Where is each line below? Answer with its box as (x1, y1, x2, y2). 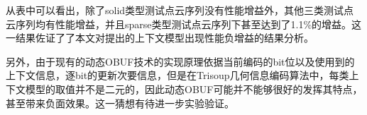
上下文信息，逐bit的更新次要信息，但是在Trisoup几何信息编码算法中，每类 (6, 68, 349, 83)
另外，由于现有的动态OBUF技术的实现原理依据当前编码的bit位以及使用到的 (6, 54, 355, 68)
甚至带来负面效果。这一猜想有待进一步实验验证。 (6, 95, 234, 110)
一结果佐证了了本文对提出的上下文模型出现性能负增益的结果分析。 (6, 30, 314, 45)
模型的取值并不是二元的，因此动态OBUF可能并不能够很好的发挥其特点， (25, 81, 363, 96)
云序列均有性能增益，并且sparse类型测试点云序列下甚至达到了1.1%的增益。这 (6, 16, 362, 31)
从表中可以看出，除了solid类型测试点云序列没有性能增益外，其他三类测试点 (6, 3, 354, 17)
